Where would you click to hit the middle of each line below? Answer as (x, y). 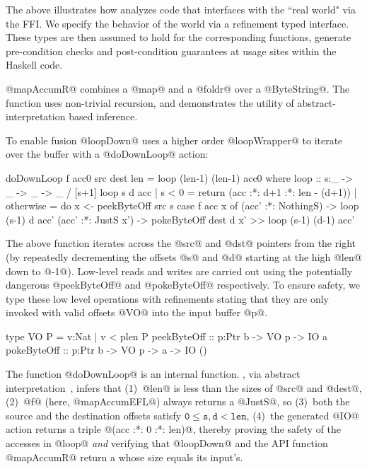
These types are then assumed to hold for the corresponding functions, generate (179, 37)
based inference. (103, 116)
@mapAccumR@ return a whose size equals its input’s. (124, 457)
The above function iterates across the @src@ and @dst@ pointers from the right (181, 243)
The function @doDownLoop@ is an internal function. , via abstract (153, 374)
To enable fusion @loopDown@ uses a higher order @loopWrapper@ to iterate (174, 140)
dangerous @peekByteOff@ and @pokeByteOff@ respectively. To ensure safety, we (183, 285)
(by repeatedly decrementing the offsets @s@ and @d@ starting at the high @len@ (184, 256)
